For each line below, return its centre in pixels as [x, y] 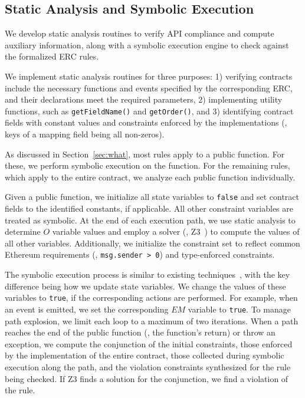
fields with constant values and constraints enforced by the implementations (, [146, 122]
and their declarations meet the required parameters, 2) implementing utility [144, 99]
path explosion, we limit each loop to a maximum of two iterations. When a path [152, 320]
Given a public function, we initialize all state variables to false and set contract [152, 197]
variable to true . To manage [239, 309]
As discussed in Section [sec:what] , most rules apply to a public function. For [145, 154]
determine [23, 231]
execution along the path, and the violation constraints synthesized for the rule [148, 366]
